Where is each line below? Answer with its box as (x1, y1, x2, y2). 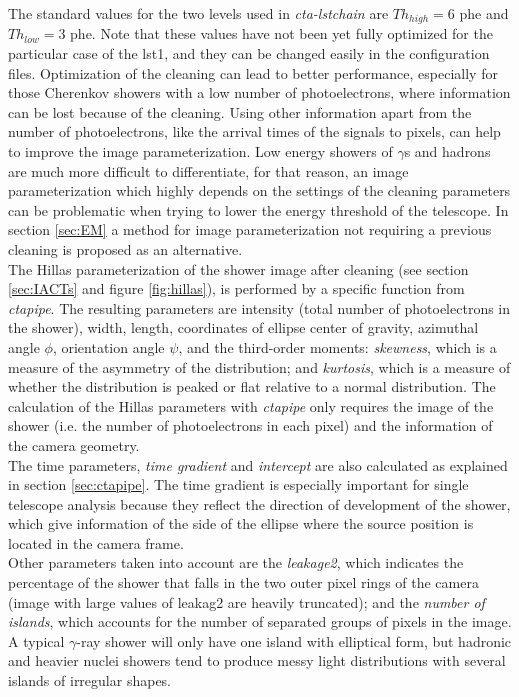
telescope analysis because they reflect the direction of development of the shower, (8, 493, 511, 514)
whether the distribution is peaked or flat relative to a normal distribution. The (8, 376, 496, 397)
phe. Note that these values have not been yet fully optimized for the (70, 23, 493, 44)
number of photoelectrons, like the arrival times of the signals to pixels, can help (8, 121, 501, 142)
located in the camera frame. (8, 532, 184, 553)
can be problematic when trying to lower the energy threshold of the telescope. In (8, 199, 509, 220)
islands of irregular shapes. (8, 670, 172, 691)
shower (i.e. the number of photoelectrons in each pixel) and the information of (8, 415, 493, 436)
